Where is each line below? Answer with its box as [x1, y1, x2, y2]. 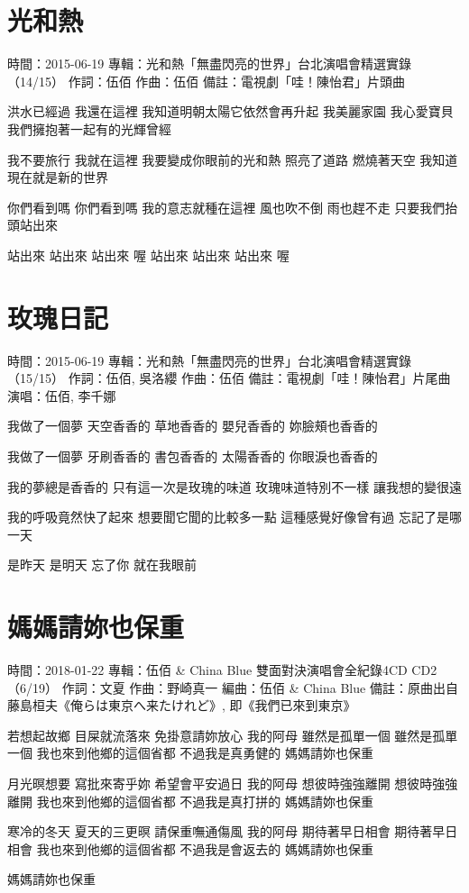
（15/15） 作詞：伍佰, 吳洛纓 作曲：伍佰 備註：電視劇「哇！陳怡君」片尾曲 [7, 369, 451, 387]
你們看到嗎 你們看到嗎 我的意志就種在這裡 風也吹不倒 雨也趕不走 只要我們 [7, 197, 446, 216]
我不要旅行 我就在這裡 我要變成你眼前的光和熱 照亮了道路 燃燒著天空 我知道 [7, 150, 458, 169]
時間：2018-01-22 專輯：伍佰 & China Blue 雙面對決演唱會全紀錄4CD [7, 661, 408, 679]
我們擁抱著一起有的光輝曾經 [7, 119, 171, 138]
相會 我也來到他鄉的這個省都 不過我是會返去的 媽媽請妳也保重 [7, 839, 373, 858]
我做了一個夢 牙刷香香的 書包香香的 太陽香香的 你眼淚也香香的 [7, 446, 378, 465]
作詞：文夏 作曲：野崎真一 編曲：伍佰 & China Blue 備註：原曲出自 [61, 678, 458, 697]
